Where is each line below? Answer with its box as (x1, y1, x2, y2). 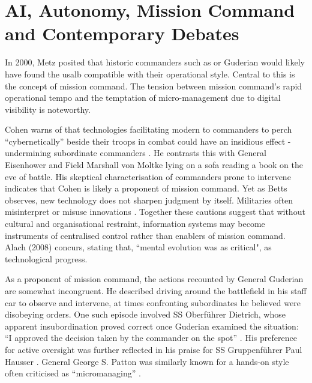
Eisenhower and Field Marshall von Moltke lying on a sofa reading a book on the (5, 158, 303, 171)
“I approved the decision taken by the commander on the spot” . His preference (5, 331, 297, 344)
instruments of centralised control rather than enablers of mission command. (5, 229, 286, 241)
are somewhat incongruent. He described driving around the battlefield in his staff (5, 285, 307, 297)
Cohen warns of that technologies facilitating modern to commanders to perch (5, 123, 292, 136)
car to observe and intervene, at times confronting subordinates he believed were (5, 296, 301, 309)
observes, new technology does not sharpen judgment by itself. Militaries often (5, 193, 293, 206)
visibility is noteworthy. (5, 103, 91, 115)
